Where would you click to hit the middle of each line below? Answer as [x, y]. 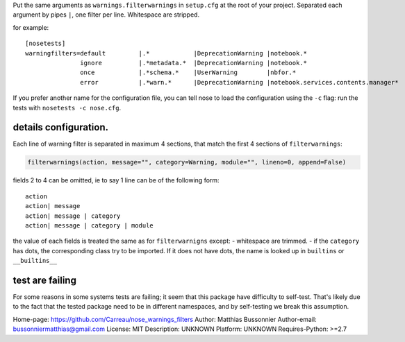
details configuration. [61, 127]
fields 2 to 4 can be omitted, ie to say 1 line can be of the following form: [116, 180]
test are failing [44, 280]
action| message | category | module [90, 225]
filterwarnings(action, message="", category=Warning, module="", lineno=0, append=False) [187, 162]
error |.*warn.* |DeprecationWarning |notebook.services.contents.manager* [239, 82]
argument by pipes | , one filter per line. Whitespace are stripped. [106, 15]
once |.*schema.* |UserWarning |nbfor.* [188, 72]
